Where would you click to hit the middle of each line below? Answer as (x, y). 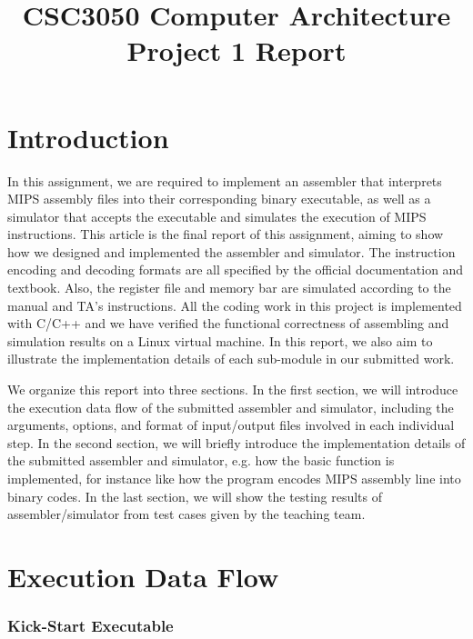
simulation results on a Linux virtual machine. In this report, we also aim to (220, 340)
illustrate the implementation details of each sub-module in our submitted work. (231, 359)
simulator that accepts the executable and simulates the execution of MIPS (217, 216)
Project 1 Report (236, 50)
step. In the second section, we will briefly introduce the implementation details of (236, 442)
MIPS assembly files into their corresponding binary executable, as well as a (219, 199)
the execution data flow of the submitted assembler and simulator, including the (231, 407)
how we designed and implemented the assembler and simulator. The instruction (231, 251)
